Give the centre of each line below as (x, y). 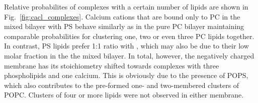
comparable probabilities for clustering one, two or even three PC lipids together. (129, 36)
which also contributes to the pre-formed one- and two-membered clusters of (122, 85)
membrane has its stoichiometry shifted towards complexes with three (112, 65)
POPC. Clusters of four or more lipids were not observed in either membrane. (124, 95)
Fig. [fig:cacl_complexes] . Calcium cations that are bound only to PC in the (122, 16)
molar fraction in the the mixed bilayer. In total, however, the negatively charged (129, 55)
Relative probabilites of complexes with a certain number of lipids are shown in (126, 6)
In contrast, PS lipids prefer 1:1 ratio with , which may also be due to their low (126, 46)
